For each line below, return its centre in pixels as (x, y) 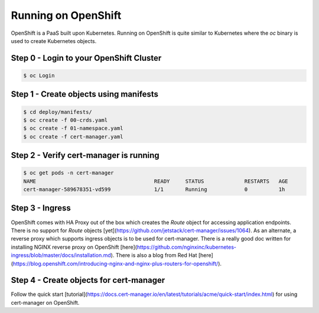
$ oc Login (39, 75)
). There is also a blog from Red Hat (154, 255)
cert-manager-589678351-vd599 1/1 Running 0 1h (154, 190)
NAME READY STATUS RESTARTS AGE (156, 181)
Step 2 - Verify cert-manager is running (85, 155)
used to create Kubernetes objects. (54, 41)
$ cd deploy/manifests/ (58, 112)
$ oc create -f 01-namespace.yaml (73, 129)
